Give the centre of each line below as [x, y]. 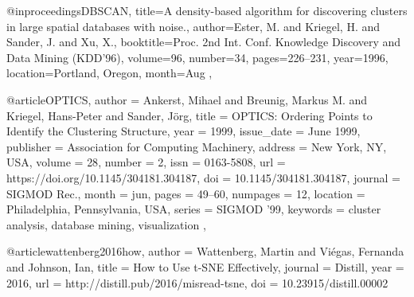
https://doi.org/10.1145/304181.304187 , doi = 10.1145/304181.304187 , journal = [203, 177]
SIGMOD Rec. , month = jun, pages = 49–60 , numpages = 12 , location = [186, 193]
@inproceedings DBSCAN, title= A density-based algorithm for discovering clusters [207, 10]
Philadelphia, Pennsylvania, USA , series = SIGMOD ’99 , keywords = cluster [194, 209]
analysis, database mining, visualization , [106, 224]
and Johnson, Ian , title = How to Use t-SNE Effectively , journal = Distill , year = [205, 266]
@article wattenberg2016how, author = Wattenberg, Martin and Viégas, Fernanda [205, 251]
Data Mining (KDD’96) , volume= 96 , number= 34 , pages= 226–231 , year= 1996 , [197, 57]
